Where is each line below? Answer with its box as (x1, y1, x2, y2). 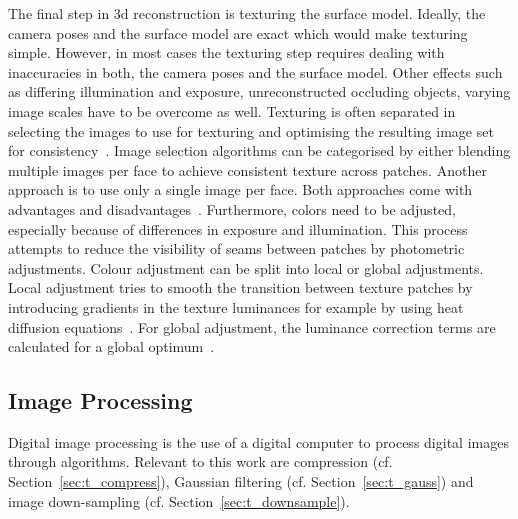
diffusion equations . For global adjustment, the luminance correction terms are (8, 316, 496, 337)
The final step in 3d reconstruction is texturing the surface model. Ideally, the (8, 3, 486, 23)
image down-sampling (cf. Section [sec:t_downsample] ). (8, 490, 350, 511)
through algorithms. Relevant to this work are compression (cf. (8, 451, 393, 472)
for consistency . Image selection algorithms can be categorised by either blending (8, 140, 511, 161)
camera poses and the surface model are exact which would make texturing (8, 22, 468, 43)
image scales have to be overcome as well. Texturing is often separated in (8, 100, 456, 121)
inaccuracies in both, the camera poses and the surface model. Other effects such (8, 61, 503, 82)
